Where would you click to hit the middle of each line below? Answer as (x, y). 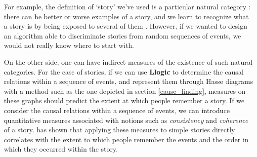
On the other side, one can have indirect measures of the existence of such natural (128, 61)
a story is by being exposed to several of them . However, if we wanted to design (126, 26)
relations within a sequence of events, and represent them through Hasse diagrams (128, 81)
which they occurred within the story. (61, 149)
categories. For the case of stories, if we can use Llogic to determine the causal (124, 71)
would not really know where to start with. (69, 45)
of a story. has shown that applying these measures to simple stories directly (120, 130)
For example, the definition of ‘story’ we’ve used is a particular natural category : (127, 6)
